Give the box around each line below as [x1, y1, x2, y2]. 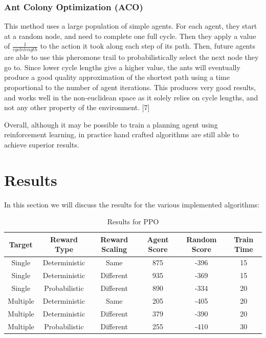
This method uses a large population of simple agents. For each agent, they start [4, 20, 257, 31]
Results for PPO [107, 216, 159, 227]
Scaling [101, 244, 127, 255]
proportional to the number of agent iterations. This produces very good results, [4, 82, 256, 93]
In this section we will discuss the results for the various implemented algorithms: [4, 199, 259, 209]
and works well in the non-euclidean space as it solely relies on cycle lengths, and [4, 92, 258, 102]
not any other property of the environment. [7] [4, 102, 150, 113]
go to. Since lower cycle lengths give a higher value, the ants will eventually [4, 61, 240, 72]
